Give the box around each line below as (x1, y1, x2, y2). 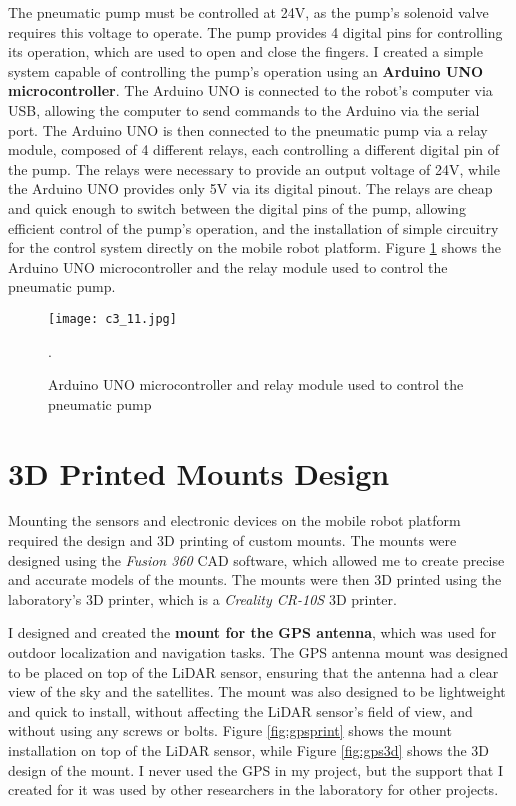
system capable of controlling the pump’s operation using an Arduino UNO (8, 60, 484, 81)
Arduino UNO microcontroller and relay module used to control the (48, 374, 464, 395)
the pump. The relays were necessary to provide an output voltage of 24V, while (8, 158, 500, 179)
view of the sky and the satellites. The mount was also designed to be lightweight (8, 681, 506, 702)
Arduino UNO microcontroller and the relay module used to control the (8, 256, 448, 277)
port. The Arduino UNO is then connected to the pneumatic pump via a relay (8, 119, 488, 140)
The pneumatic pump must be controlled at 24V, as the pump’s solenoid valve (8, 2, 489, 22)
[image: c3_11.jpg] (48, 311, 177, 326)
